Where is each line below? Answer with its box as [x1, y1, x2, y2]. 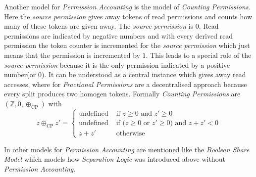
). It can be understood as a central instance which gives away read [41, 69, 246, 80]
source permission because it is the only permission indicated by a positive [4, 59, 230, 70]
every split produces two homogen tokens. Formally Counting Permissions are [4, 88, 241, 99]
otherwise [116, 130, 145, 137]
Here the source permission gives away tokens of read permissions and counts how [4, 11, 253, 21]
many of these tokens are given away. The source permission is [4, 21, 194, 31]
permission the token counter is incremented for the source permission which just [4, 40, 250, 50]
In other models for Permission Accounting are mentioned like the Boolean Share [4, 144, 250, 154]
